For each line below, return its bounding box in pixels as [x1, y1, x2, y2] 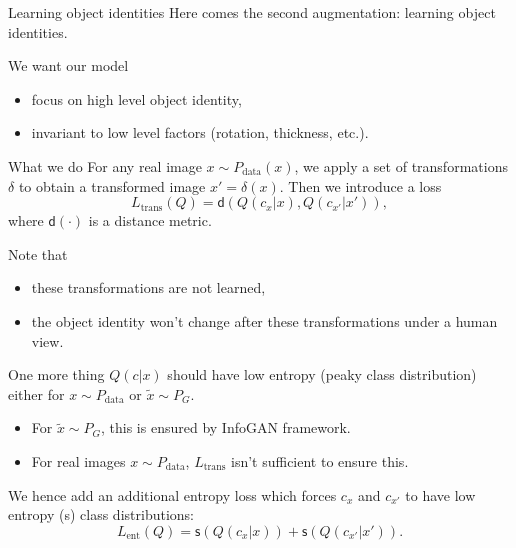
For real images [31, 450, 126, 471]
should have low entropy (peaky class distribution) [167, 364, 477, 385]
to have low [405, 484, 476, 505]
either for [8, 383, 65, 404]
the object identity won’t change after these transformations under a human [31, 310, 498, 331]
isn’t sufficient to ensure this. [230, 450, 409, 471]
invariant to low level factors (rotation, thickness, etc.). [31, 122, 369, 143]
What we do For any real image [8, 155, 202, 176]
